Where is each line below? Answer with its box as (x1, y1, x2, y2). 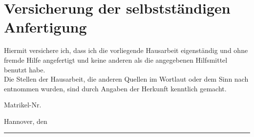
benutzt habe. (4, 64, 45, 74)
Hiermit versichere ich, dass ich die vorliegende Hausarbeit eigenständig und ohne (4, 45, 248, 55)
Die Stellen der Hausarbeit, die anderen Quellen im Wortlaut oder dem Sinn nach (4, 74, 249, 84)
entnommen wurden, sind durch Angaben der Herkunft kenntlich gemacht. (4, 83, 227, 93)
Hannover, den (4, 116, 47, 126)
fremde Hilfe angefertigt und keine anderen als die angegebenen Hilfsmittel (4, 54, 228, 65)
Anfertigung (4, 17, 87, 37)
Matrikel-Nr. (4, 100, 42, 110)
